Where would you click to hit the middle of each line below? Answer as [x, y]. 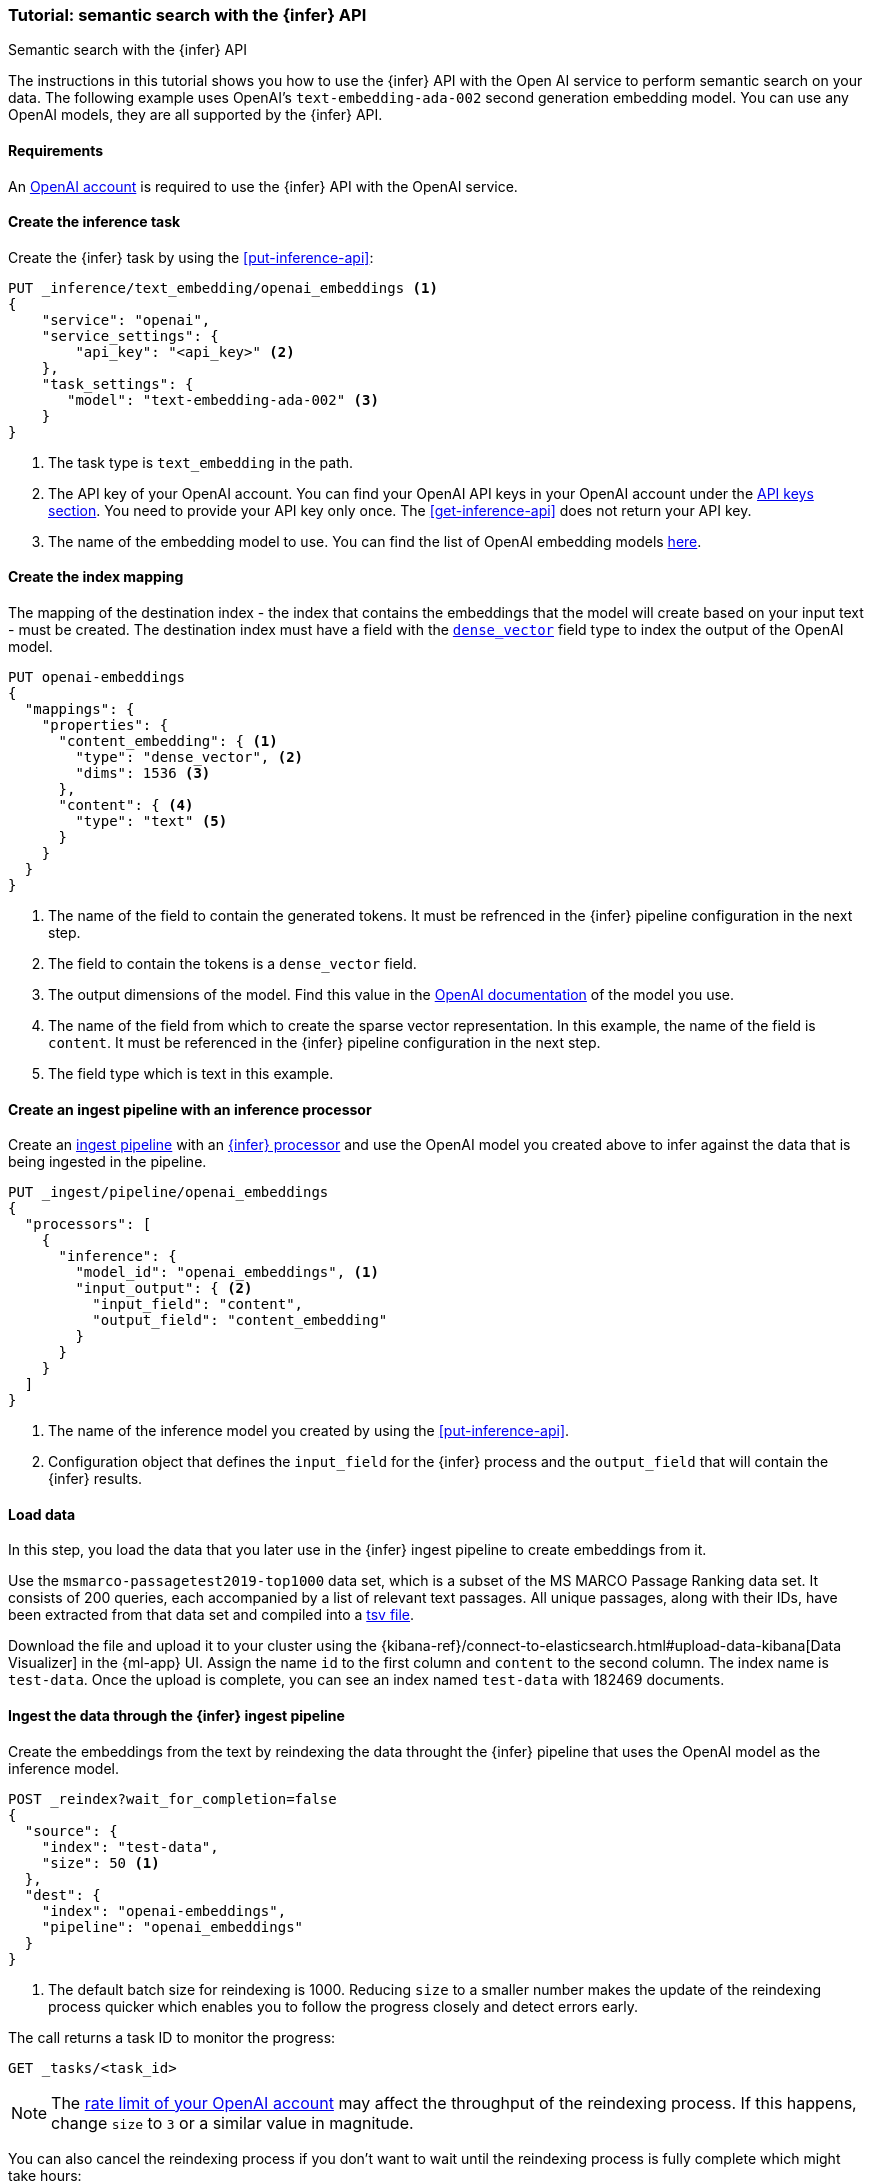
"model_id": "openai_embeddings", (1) [227, 1272]
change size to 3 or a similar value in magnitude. [232, 2122]
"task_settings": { [117, 383]
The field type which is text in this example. [191, 1074]
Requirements [56, 150]
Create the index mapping [96, 577]
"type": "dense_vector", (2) [189, 757]
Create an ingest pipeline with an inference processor [190, 1109]
